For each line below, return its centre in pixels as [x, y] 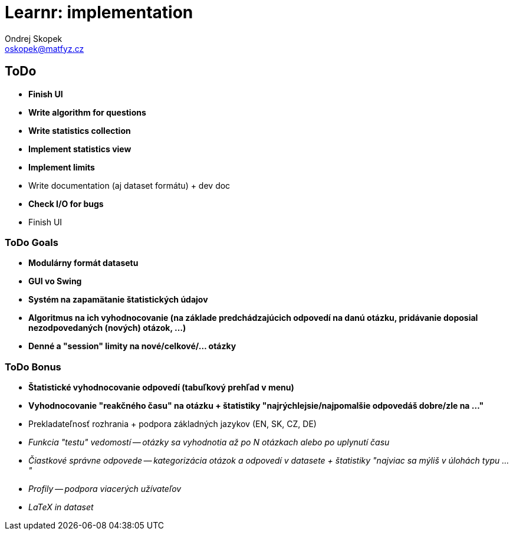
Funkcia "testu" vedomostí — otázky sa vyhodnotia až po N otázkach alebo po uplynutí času [209, 442]
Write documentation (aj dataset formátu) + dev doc [129, 185]
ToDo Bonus [33, 367]
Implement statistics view [80, 149]
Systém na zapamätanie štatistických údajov [118, 300]
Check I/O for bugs [66, 204]
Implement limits [62, 167]
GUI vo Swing [55, 281]
